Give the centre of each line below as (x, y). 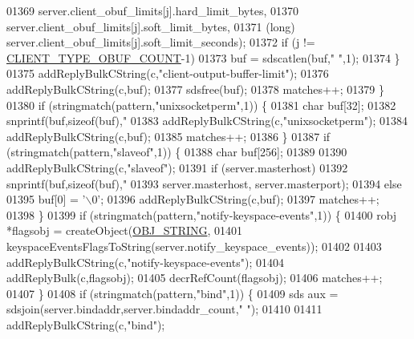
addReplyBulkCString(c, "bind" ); (86, 324)
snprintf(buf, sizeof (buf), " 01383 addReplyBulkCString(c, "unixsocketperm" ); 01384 (207, 121)
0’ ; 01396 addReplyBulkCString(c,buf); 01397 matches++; (235, 199)
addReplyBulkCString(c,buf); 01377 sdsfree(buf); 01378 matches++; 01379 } (195, 89)
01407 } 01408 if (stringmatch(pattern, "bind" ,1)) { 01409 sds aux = (172, 293)
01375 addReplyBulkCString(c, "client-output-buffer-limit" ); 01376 (168, 73)
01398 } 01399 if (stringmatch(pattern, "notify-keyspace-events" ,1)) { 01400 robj (202, 214)
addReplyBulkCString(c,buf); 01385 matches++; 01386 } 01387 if (168, 136)
